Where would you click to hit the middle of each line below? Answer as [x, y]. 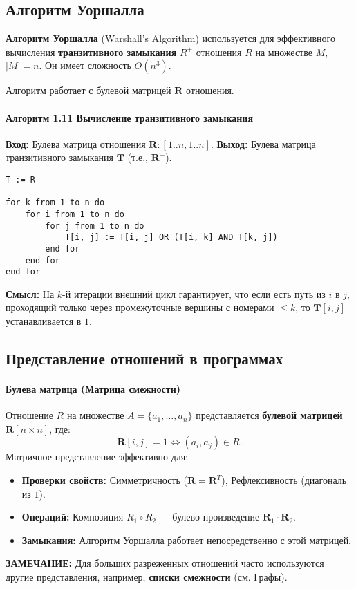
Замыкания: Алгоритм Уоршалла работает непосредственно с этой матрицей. [187, 540]
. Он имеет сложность [85, 65]
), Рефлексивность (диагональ [284, 480]
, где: [60, 428]
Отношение [29, 415]
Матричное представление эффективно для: [97, 457]
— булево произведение [209, 517]
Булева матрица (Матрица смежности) [93, 389]
